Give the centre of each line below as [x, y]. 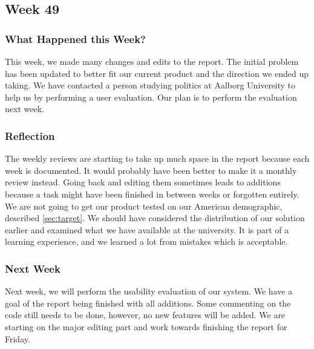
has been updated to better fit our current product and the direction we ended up [157, 73]
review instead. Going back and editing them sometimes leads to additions [143, 182]
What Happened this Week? [75, 38]
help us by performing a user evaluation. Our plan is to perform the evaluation [151, 97]
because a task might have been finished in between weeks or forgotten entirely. [152, 194]
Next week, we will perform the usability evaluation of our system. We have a [149, 291]
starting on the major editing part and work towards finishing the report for [146, 326]
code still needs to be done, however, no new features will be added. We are [145, 315]
